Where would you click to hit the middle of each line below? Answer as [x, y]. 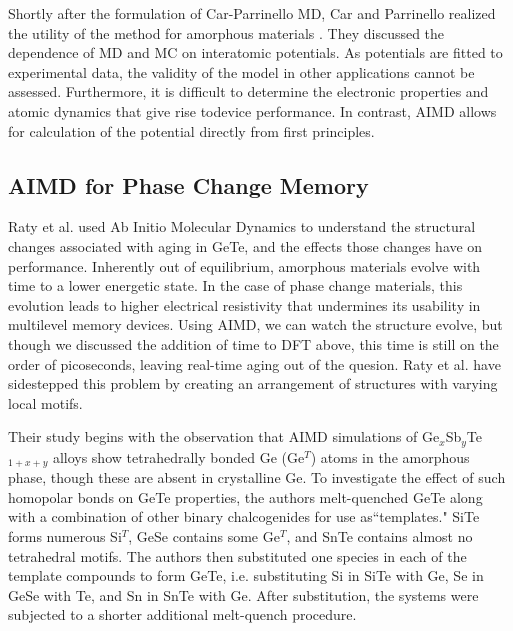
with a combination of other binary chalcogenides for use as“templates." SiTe [244, 516]
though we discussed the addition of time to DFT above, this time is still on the [253, 343]
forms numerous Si [65, 535]
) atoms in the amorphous [390, 456]
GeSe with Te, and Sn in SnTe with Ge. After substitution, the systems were [243, 594]
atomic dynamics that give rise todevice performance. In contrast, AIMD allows [252, 110]
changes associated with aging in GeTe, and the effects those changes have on [245, 245]
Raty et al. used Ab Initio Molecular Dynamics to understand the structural [242, 226]
